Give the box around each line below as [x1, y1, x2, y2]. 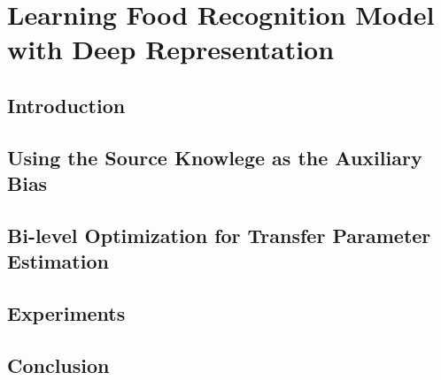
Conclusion [7, 351, 110, 378]
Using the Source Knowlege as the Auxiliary [7, 143, 422, 171]
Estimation [7, 247, 109, 275]
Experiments [7, 300, 126, 327]
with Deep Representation [7, 31, 335, 67]
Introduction [7, 91, 126, 118]
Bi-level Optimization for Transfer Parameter [7, 221, 431, 248]
